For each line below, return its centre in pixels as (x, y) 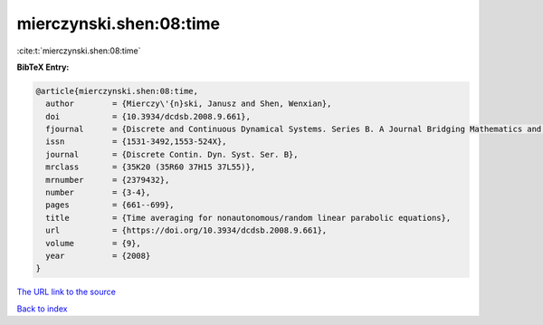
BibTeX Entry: (43, 67)
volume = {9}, (94, 243)
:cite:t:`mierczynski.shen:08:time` (79, 51)
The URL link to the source (67, 292)
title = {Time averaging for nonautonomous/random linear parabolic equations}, (248, 218)
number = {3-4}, (98, 193)
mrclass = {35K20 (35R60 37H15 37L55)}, (151, 167)
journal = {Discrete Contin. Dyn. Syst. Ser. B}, (172, 154)
